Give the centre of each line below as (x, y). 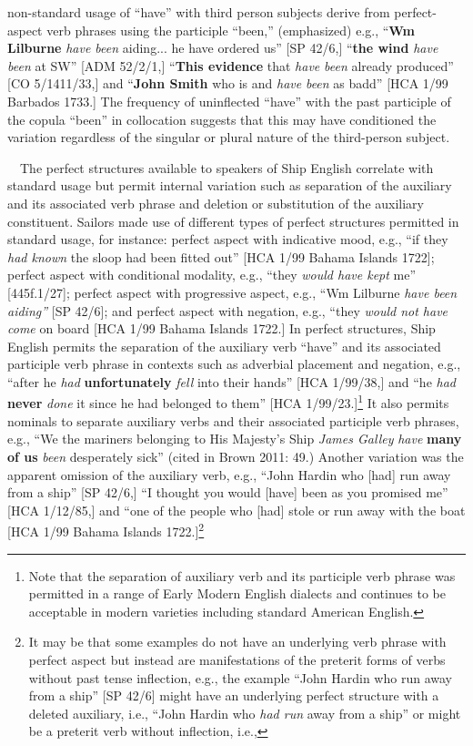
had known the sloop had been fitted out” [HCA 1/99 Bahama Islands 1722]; (221, 256)
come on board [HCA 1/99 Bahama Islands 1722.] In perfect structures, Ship (221, 328)
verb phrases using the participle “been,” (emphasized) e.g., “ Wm (231, 30)
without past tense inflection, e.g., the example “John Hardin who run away (240, 677)
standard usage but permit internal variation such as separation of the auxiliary (230, 185)
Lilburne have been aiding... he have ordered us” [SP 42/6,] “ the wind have (223, 48)
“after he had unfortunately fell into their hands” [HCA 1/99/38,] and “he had (232, 381)
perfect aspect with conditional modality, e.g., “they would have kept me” (212, 275)
